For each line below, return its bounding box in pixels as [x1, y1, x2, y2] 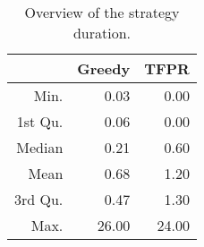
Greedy [77, 58, 131, 79]
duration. [72, 22, 132, 43]
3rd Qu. [14, 189, 64, 209]
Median [16, 137, 64, 158]
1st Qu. [16, 111, 64, 132]
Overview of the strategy [24, 2, 180, 22]
